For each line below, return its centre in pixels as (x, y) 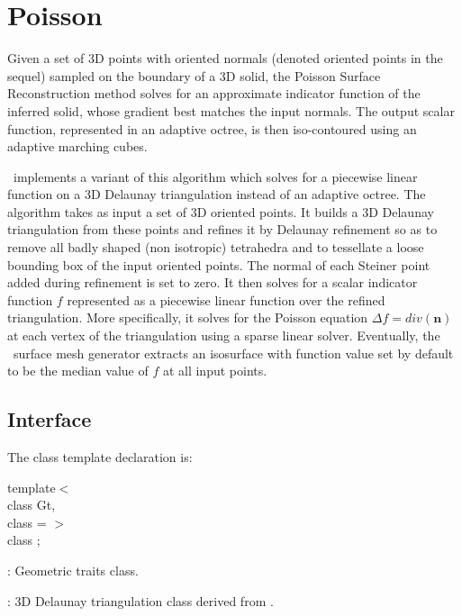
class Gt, (32, 505)
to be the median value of (78, 371)
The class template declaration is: (100, 457)
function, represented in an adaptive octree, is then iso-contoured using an (212, 128)
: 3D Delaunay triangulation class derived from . (140, 600)
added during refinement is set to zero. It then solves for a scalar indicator (213, 282)
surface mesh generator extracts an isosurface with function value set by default (233, 353)
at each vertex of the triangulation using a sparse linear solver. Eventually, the (224, 335)
